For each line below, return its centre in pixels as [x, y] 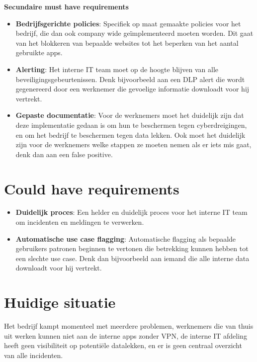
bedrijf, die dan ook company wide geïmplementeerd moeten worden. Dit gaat [134, 33]
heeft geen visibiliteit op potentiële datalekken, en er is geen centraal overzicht [123, 345]
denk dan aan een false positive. [64, 154]
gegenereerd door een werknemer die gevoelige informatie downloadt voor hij [132, 89]
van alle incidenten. [34, 355]
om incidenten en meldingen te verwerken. [80, 222]
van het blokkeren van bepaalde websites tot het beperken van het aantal [127, 43]
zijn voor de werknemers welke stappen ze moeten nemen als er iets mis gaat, [133, 144]
